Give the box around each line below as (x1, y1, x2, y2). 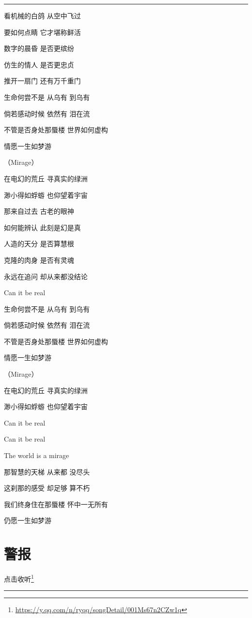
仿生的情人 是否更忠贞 (4, 59, 74, 69)
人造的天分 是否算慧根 (4, 238, 74, 249)
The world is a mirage (4, 450, 69, 460)
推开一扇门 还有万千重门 (4, 76, 81, 86)
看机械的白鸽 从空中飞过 (4, 11, 81, 20)
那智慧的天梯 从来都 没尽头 (4, 466, 90, 476)
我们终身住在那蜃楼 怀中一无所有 (4, 499, 108, 509)
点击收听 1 (4, 572, 34, 584)
